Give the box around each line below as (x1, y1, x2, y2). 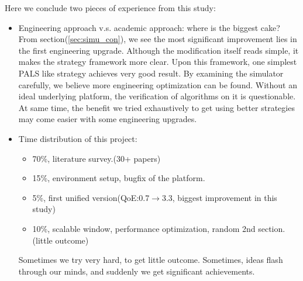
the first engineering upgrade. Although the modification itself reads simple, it (18, 44, 299, 56)
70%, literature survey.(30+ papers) (32, 152, 161, 164)
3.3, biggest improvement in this (161, 191, 277, 203)
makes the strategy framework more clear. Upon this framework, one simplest (18, 55, 297, 68)
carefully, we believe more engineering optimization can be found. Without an (18, 78, 297, 91)
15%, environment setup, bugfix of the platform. (32, 172, 205, 184)
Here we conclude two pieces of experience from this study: (5, 2, 216, 13)
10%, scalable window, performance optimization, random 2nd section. (32, 222, 285, 234)
